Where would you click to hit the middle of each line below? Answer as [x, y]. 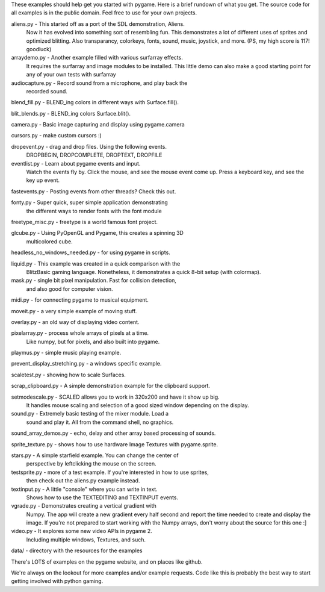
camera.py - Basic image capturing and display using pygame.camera [98, 125]
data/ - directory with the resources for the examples [77, 550]
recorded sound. [47, 91]
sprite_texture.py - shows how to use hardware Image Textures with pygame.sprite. [115, 444]
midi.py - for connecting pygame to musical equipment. [80, 300]
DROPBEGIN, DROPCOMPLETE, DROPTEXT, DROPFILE [94, 155]
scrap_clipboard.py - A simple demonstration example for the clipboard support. [111, 386]
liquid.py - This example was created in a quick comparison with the [96, 263]
